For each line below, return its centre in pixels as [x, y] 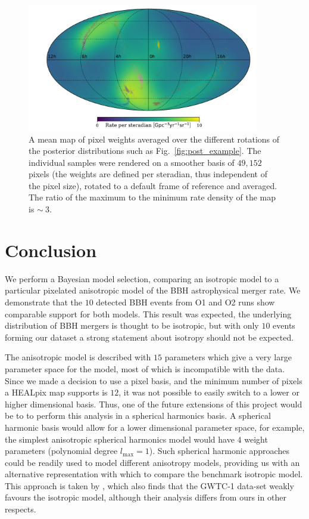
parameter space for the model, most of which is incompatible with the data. [145, 368]
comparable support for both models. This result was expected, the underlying [148, 313]
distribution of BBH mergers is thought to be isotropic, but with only [132, 325]
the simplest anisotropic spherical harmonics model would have [120, 439]
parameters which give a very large [228, 357]
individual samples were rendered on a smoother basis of [132, 162]
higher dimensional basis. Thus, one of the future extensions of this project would [154, 404]
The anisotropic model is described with [78, 357]
